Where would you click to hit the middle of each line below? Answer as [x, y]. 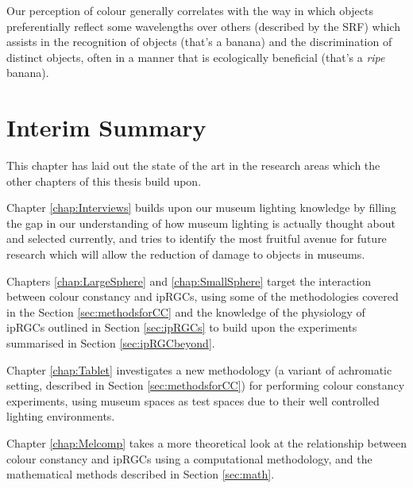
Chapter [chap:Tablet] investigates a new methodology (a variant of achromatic [199, 369]
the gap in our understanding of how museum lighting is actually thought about [201, 223]
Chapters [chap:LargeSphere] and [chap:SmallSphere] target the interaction [189, 281]
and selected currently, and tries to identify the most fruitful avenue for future [197, 238]
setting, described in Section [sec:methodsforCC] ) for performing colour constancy [206, 385]
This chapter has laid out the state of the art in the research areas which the [193, 165]
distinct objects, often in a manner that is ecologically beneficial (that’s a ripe [196, 57]
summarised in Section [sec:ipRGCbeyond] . [111, 343]
